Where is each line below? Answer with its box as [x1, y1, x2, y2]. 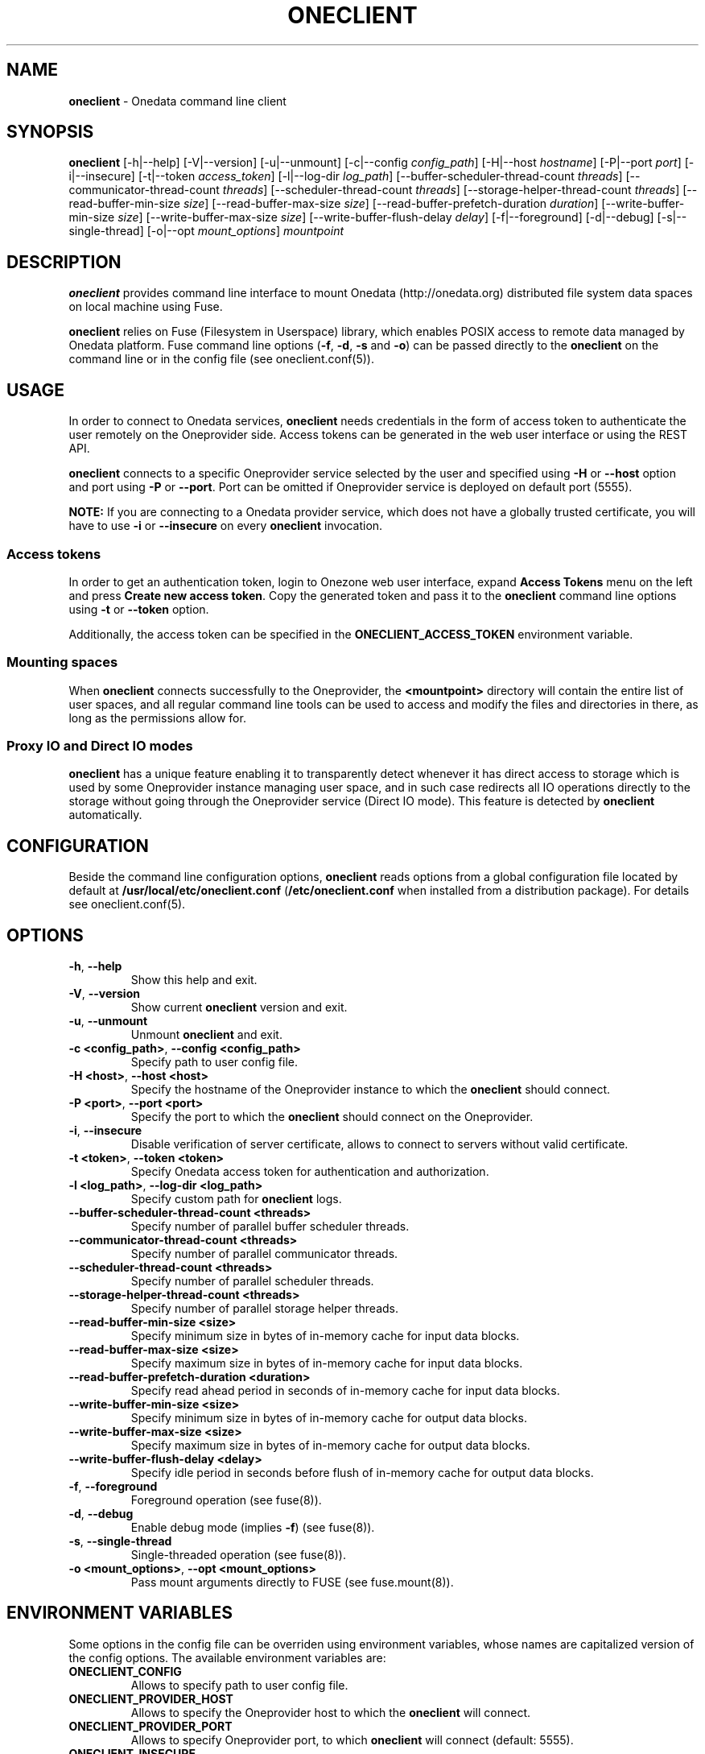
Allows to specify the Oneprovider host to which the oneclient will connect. [130, 1705, 530, 1719]
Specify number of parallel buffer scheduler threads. [130, 1219, 410, 1234]
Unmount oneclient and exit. [130, 1028, 282, 1042]
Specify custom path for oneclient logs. [130, 1192, 342, 1206]
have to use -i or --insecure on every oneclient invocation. [68, 519, 383, 533]
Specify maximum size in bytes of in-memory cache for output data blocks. [130, 1438, 530, 1453]
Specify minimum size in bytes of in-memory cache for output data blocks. [130, 1411, 527, 1425]
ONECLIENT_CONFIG [68, 1664, 182, 1678]
